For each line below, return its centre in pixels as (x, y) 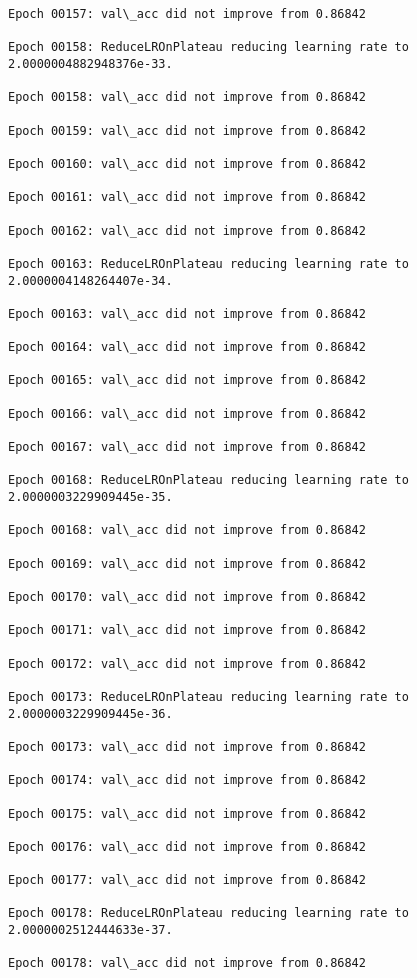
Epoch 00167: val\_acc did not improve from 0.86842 (187, 447)
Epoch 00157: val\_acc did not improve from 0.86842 (187, 14)
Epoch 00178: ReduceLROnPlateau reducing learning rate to (208, 913)
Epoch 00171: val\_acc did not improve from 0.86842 (187, 630)
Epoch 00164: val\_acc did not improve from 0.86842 (187, 347)
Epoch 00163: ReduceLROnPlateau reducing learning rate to (208, 263)
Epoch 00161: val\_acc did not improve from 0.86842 (187, 197)
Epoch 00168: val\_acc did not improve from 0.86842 (187, 530)
